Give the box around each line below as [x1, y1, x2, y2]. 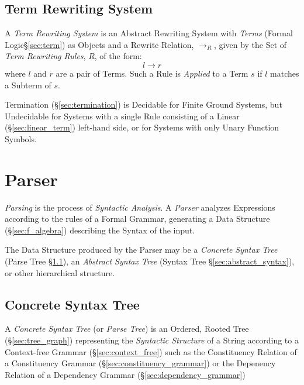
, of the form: [94, 50, 142, 62]
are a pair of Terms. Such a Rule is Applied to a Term [56, 67, 248, 79]
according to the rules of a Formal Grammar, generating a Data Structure [5, 212, 270, 225]
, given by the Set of [214, 38, 287, 50]
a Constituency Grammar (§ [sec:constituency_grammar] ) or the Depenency [5, 357, 276, 369]
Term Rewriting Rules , [5, 50, 86, 62]
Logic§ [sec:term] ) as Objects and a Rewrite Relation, [5, 38, 194, 50]
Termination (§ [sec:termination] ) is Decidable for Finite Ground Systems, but [5, 98, 282, 111]
